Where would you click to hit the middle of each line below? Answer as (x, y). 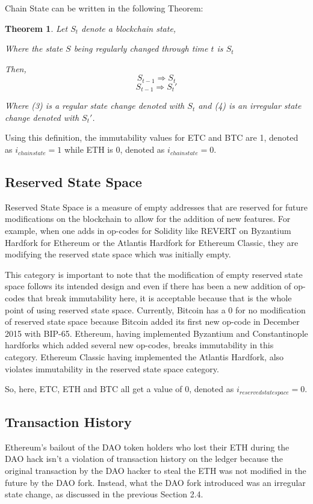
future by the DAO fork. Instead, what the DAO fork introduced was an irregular (155, 482)
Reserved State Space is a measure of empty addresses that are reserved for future (156, 207)
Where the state (34, 48)
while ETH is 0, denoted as (114, 149)
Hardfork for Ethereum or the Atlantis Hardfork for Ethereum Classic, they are (152, 242)
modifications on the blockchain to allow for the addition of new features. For (148, 219)
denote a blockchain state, (129, 28)
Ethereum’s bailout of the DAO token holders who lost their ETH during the (147, 447)
